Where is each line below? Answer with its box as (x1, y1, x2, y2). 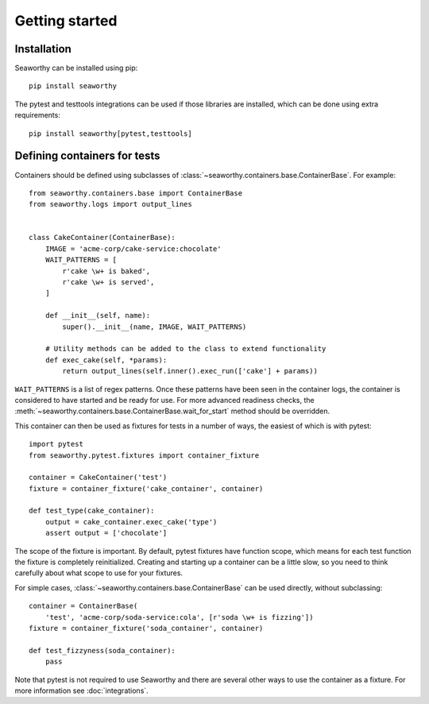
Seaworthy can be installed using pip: (14, 64, 138, 73)
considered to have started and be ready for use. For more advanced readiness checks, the (14, 395, 315, 404)
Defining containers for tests (14, 149, 160, 163)
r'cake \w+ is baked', (62, 266, 151, 276)
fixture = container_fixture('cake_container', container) (29, 484, 264, 493)
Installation (14, 42, 71, 56)
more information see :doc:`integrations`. (14, 686, 149, 695)
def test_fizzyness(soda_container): (29, 646, 176, 655)
